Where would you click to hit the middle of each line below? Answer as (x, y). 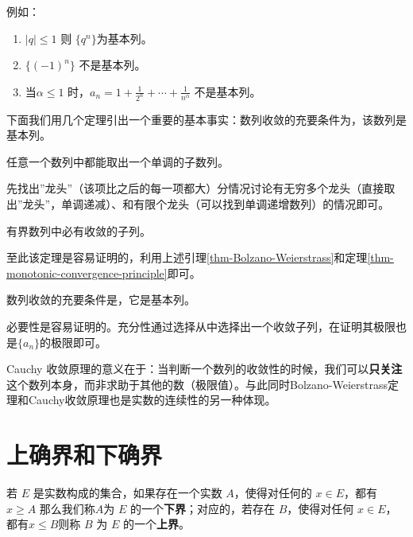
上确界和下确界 (85, 455)
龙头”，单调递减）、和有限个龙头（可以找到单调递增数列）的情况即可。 (206, 204)
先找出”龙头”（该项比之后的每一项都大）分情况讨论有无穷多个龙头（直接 (195, 188)
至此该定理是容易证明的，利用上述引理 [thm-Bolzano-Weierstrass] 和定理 (187, 257)
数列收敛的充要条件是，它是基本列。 (101, 300)
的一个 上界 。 (156, 524)
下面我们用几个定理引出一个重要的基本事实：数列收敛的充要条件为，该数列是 (206, 119)
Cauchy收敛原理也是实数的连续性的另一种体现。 (152, 400)
